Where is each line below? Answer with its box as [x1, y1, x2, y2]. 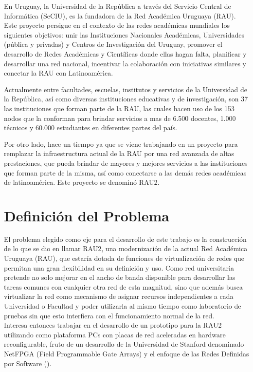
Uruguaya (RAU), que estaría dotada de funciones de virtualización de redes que [4, 253, 245, 263]
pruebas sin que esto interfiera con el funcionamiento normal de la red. [4, 310, 215, 320]
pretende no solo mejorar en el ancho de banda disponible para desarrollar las [4, 272, 235, 282]
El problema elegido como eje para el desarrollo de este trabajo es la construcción [4, 234, 247, 244]
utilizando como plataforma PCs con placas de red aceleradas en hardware [4, 329, 226, 339]
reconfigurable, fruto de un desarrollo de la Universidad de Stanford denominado [4, 339, 244, 349]
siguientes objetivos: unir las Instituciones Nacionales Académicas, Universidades [4, 29, 244, 39]
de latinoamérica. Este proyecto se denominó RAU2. [4, 177, 160, 187]
